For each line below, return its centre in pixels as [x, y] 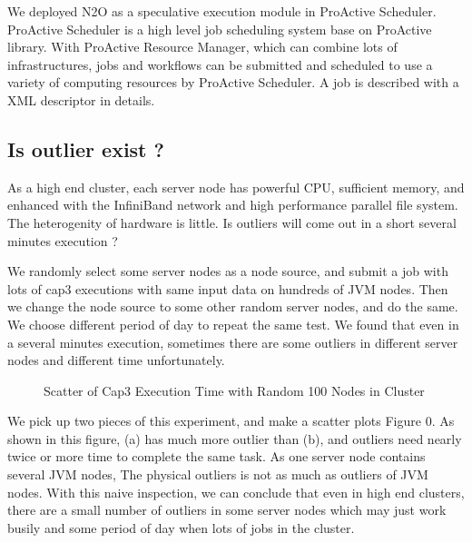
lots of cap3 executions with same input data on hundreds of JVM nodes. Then [228, 288]
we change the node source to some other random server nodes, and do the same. [233, 306]
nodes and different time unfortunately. [116, 360]
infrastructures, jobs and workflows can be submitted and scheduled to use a [220, 64]
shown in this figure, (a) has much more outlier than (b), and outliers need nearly [235, 438]
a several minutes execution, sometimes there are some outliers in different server [233, 342]
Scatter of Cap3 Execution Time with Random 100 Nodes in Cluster [234, 390]
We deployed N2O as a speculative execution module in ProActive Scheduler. [222, 11]
